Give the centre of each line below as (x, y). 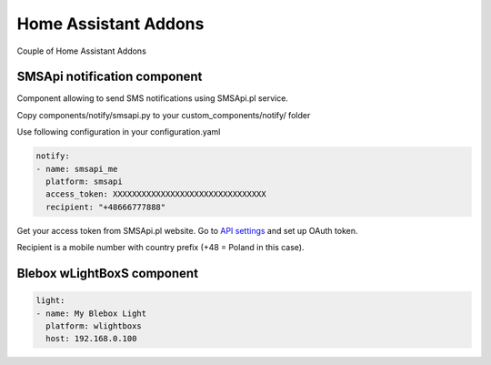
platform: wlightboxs (94, 326)
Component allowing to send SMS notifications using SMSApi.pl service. (152, 98)
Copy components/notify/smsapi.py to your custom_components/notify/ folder (164, 115)
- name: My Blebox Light (91, 313)
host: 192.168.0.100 (91, 339)
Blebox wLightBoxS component (108, 273)
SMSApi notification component (110, 77)
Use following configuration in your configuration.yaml (119, 132)
